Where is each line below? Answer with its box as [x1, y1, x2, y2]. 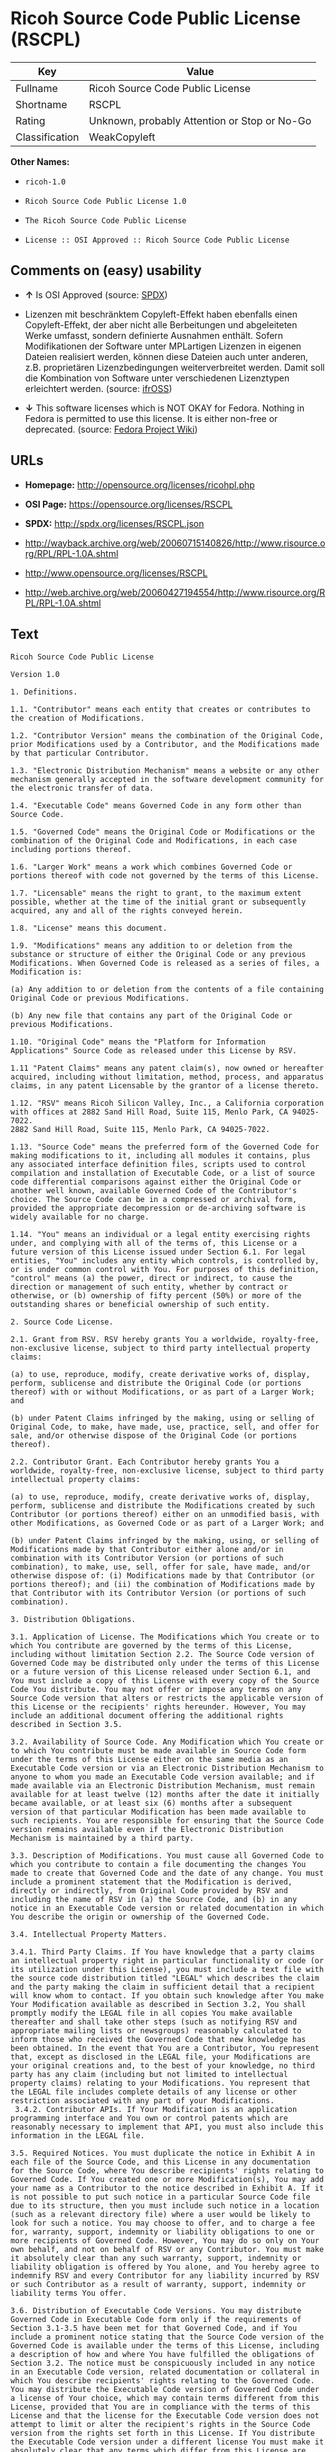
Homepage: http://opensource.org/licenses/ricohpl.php [24, 478, 255, 491]
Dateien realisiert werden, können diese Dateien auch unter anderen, [24, 350, 309, 362]
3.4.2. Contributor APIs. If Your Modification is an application [14, 2105, 298, 2115]
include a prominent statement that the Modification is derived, [10, 1877, 293, 1887]
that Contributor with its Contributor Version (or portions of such [10, 1588, 307, 1599]
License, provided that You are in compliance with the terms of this [10, 2402, 311, 2412]
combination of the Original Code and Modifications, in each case [10, 836, 298, 846]
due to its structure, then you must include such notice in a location [10, 2201, 320, 2211]
